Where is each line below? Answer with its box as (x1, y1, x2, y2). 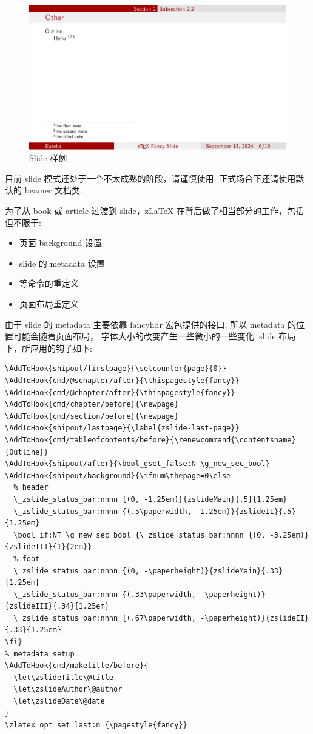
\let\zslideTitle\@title (13, 673, 113, 682)
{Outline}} (5, 447, 49, 456)
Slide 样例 (29, 152, 67, 164)
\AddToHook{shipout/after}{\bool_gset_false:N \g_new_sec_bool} (5, 459, 270, 469)
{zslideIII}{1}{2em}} (5, 542, 92, 552)
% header (13, 483, 49, 492)
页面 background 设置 (19, 236, 102, 249)
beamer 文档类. (24, 184, 82, 196)
